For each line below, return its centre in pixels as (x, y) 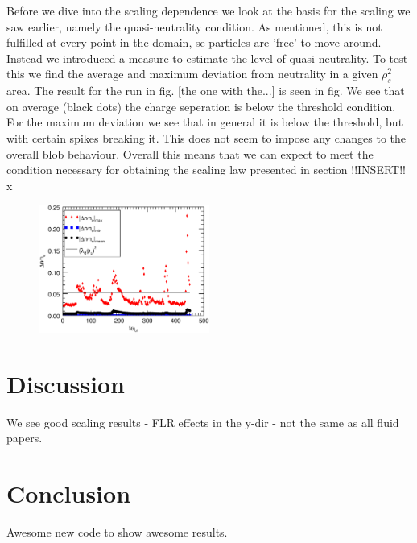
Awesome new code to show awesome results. (117, 531)
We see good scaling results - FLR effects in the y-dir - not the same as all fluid (203, 422)
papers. (25, 438)
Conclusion (69, 493)
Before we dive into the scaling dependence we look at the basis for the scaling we (208, 10)
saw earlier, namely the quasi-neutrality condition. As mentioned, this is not (194, 26)
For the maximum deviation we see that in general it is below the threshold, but (205, 122)
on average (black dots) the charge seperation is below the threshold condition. (201, 106)
